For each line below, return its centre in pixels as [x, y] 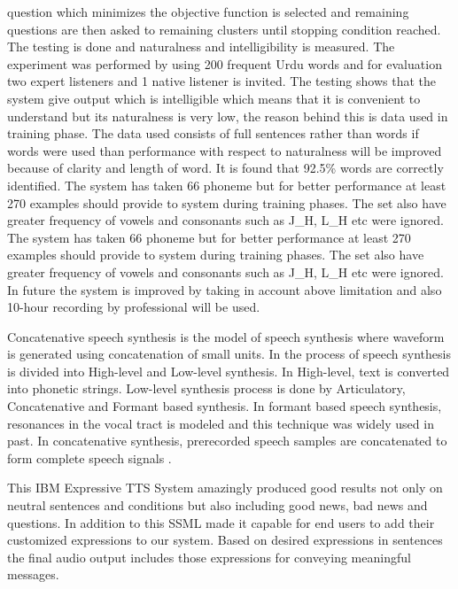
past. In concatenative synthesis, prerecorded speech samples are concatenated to [227, 441]
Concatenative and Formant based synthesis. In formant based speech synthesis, [225, 406]
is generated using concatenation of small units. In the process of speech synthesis [229, 354]
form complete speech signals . [89, 457]
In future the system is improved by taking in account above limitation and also [225, 289]
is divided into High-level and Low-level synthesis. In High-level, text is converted [229, 371]
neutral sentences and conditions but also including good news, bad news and [217, 505]
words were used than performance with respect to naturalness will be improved [225, 150]
